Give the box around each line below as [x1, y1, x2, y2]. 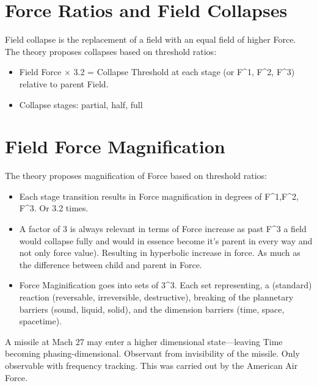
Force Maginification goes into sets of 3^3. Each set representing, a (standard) [19, 279, 312, 291]
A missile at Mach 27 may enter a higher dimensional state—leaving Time [5, 335, 283, 348]
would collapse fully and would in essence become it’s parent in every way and [19, 234, 313, 247]
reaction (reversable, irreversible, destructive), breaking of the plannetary [19, 290, 294, 303]
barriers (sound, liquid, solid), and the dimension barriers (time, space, [19, 302, 285, 315]
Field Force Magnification [5, 134, 225, 159]
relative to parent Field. [19, 77, 109, 90]
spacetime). [19, 315, 62, 327]
